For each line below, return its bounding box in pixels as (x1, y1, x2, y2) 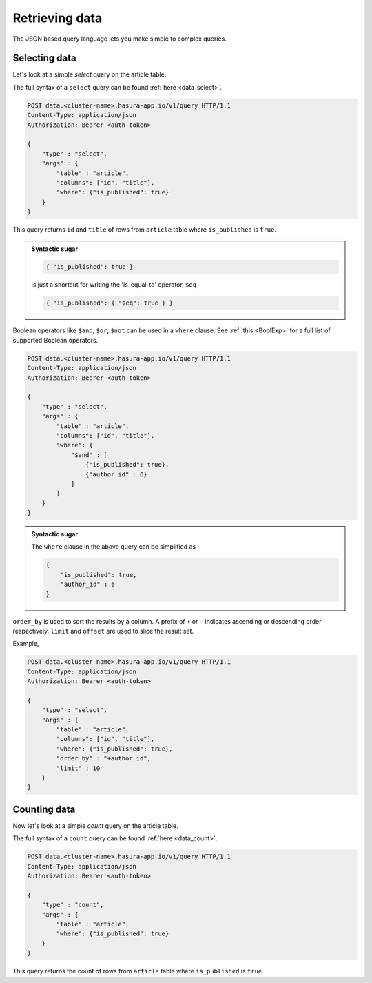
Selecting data (12, 52, 76, 64)
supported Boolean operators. (12, 336, 99, 344)
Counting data (12, 803, 76, 815)
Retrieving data (12, 10, 103, 26)
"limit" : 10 (56, 764, 101, 772)
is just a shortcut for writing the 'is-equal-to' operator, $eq (31, 281, 196, 289)
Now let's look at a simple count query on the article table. (12, 821, 178, 830)
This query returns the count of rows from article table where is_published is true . (12, 967, 265, 975)
